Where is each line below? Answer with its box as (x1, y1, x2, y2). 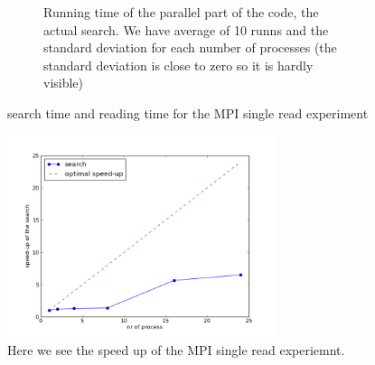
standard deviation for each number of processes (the (43, 38, 337, 57)
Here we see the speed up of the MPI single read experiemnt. (7, 340, 345, 359)
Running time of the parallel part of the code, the (43, 3, 319, 21)
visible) (43, 73, 84, 92)
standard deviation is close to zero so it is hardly (43, 55, 314, 74)
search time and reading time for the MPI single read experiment (7, 103, 369, 122)
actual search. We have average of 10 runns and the (43, 20, 329, 39)
